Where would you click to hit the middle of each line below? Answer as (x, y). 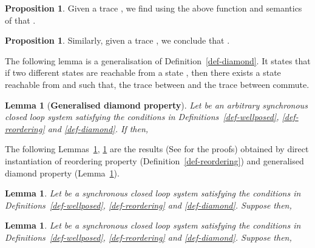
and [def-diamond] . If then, (98, 128)
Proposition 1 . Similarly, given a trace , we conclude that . (117, 40)
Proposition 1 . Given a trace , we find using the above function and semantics (154, 8)
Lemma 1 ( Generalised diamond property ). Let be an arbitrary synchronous (156, 105)
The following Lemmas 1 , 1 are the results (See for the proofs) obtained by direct (157, 149)
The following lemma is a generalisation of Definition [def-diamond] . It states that (158, 60)
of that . (20, 20)
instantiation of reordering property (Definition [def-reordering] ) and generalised (154, 160)
